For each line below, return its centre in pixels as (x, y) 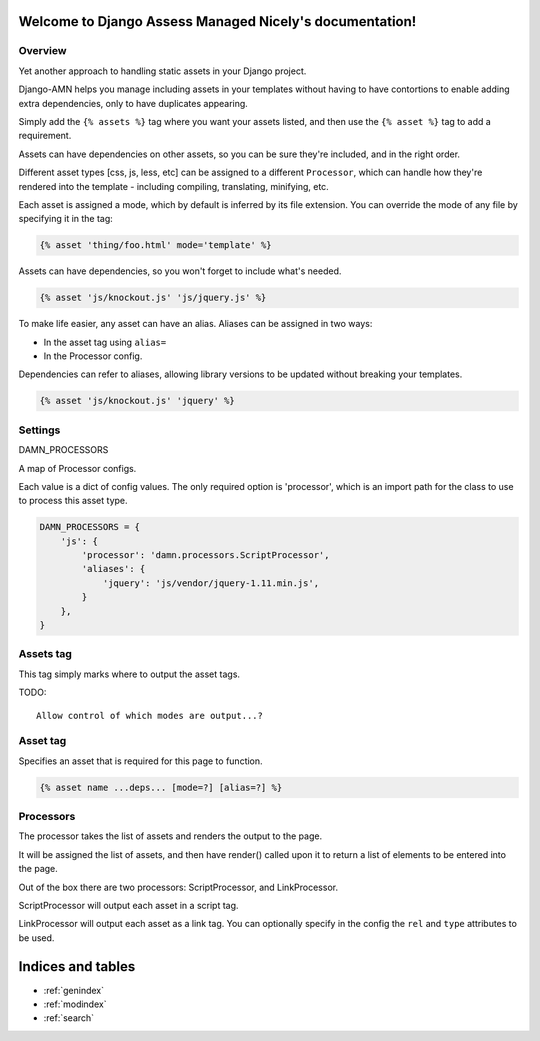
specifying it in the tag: (66, 219)
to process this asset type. (73, 501)
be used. (36, 937)
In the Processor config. (93, 356)
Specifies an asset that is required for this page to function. (141, 761)
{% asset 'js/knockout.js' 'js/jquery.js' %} (153, 298)
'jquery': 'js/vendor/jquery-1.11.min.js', (211, 583)
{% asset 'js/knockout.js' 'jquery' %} (137, 401)
